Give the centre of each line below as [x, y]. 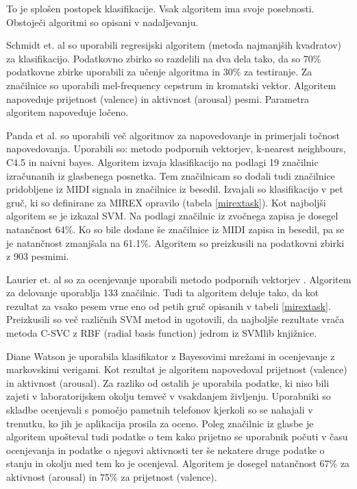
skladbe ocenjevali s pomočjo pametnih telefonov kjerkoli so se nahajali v [160, 410]
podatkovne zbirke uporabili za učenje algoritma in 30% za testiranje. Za [159, 72]
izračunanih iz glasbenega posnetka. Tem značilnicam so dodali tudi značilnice [171, 175]
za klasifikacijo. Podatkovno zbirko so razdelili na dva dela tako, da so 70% [164, 58]
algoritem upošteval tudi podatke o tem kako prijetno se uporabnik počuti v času [177, 437]
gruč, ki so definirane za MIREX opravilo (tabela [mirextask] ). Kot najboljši [166, 202]
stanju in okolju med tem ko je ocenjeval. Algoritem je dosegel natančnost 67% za [178, 463]
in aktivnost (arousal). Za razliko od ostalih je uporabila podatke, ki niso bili [168, 382]
